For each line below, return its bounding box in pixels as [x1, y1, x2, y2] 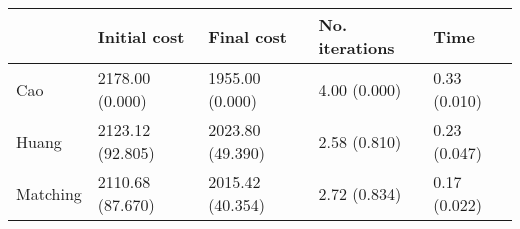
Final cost [208, 24, 288, 48]
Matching [16, 181, 82, 205]
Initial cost [97, 24, 185, 48]
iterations [318, 36, 395, 59]
